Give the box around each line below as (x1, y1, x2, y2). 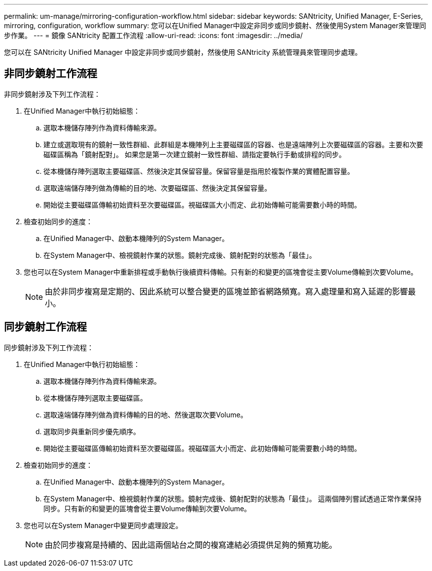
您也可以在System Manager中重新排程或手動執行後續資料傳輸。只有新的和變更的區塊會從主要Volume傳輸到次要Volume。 (24, 267, 418, 276)
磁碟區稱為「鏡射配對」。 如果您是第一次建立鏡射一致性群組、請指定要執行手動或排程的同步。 (43, 150, 346, 159)
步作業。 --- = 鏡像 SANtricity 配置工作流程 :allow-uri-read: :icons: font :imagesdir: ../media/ (4, 31, 303, 40)
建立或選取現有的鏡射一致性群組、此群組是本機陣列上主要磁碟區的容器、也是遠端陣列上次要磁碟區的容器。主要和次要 (43, 140, 423, 149)
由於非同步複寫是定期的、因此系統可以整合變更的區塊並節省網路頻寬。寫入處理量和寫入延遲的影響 (45, 286, 408, 296)
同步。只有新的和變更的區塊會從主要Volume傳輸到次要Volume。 (43, 504, 251, 513)
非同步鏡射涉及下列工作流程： (4, 89, 101, 98)
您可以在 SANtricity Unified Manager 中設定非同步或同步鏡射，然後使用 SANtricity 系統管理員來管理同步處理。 (4, 48, 362, 56)
